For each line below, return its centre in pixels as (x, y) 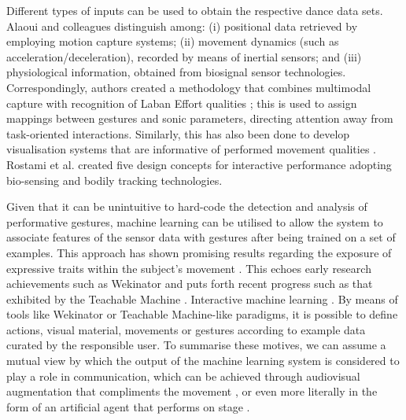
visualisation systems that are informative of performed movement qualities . (192, 149)
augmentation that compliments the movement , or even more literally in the (192, 391)
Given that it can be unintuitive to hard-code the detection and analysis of (187, 206)
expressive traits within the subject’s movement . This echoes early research (189, 268)
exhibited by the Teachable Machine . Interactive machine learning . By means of (202, 298)
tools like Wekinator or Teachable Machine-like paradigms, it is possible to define (202, 314)
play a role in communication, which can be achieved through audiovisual (183, 376)
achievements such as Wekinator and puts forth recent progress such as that (190, 284)
